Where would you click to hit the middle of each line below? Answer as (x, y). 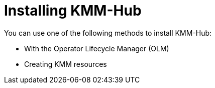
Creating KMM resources (66, 64)
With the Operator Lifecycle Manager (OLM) (97, 48)
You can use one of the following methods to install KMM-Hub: (108, 33)
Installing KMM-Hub (73, 11)
